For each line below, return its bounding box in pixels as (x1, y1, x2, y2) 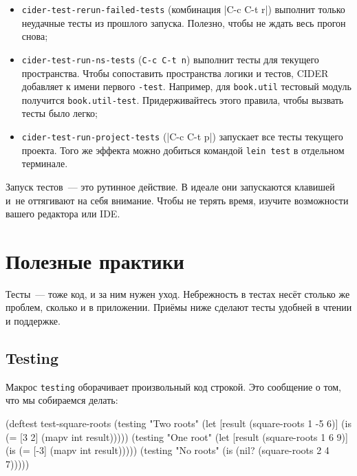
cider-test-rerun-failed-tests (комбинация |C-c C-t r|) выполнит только (21, 2, 345, 16)
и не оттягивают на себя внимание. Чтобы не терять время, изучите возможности (6, 193, 349, 207)
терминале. (21, 156, 68, 171)
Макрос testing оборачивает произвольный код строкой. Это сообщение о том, (6, 379, 341, 393)
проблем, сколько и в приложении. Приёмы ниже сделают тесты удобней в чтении (6, 300, 352, 314)
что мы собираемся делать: (6, 393, 118, 407)
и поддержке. (6, 314, 61, 327)
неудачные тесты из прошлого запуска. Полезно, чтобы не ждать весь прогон (21, 15, 346, 30)
